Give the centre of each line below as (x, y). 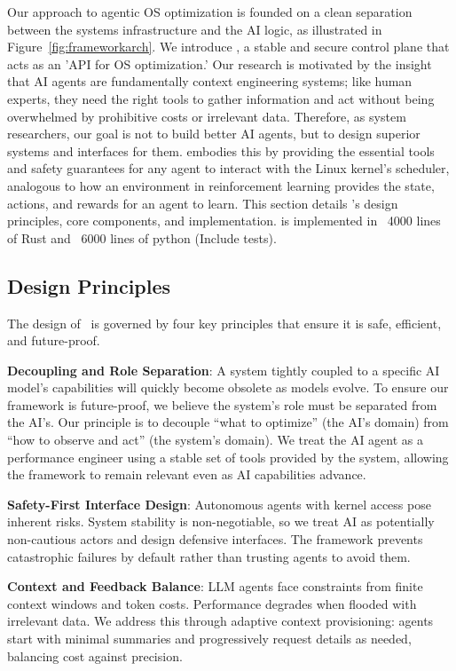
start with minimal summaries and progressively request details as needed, (209, 639)
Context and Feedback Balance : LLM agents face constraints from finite (215, 586)
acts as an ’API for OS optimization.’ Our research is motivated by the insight (220, 63)
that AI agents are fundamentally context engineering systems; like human (210, 81)
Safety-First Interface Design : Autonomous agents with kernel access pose (219, 504)
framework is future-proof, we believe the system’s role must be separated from (222, 404)
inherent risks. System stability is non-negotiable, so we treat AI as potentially (221, 521)
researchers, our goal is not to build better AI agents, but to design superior (214, 134)
